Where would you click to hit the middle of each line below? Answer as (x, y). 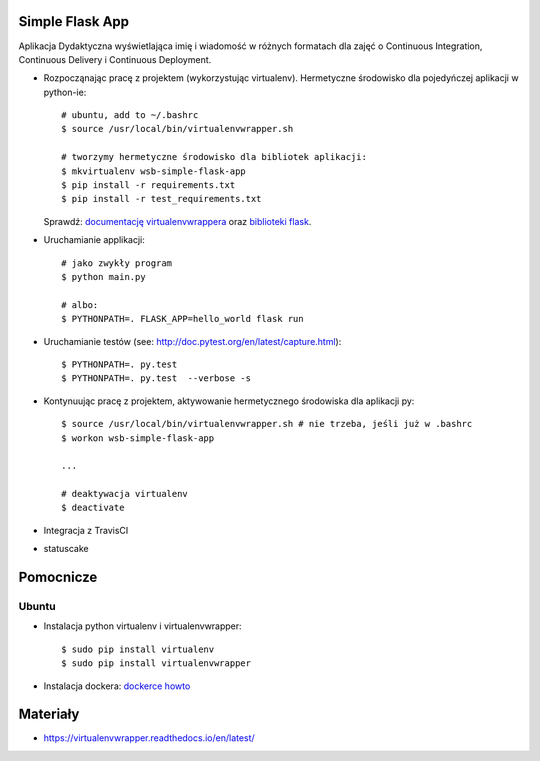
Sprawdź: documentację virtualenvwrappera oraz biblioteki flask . (177, 221)
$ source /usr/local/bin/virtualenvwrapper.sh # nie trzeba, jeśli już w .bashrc (267, 424)
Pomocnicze (58, 577)
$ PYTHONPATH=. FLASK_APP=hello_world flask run (182, 319)
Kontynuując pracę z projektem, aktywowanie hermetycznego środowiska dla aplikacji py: (229, 401)
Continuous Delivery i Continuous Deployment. (115, 59)
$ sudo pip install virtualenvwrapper (156, 663)
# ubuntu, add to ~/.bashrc (130, 115)
